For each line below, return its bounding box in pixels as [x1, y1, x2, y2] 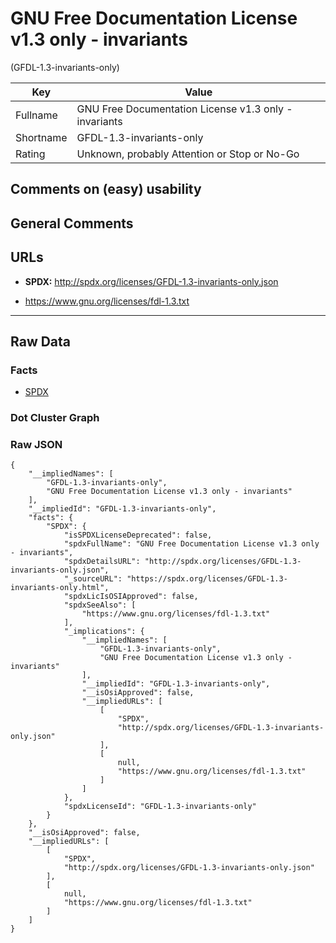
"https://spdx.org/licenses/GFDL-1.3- [126, 574, 288, 584]
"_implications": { [63, 627, 145, 637]
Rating [15, 147, 46, 161]
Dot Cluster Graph [10, 411, 100, 425]
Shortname [15, 130, 68, 144]
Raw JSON [10, 438, 63, 452]
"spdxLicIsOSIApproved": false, [63, 592, 199, 602]
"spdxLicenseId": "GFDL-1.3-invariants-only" [63, 802, 257, 812]
